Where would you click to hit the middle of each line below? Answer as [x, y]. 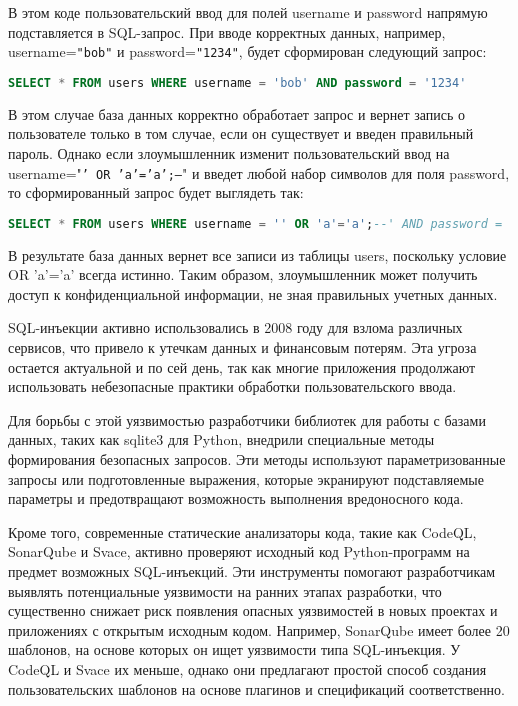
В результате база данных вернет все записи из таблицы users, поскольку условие [257, 254]
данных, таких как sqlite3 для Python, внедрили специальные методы [221, 439]
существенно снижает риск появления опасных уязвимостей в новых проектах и [253, 610]
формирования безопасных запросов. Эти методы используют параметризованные [257, 458]
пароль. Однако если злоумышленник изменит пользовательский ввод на [229, 152]
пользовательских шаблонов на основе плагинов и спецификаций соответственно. [257, 688]
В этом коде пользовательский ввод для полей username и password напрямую [248, 12]
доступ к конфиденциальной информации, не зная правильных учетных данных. [253, 293]
